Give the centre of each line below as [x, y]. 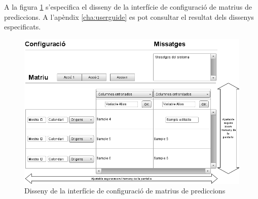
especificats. [23, 27]
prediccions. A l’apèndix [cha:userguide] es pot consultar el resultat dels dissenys [129, 16]
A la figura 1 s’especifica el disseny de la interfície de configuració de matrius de [128, 7]
